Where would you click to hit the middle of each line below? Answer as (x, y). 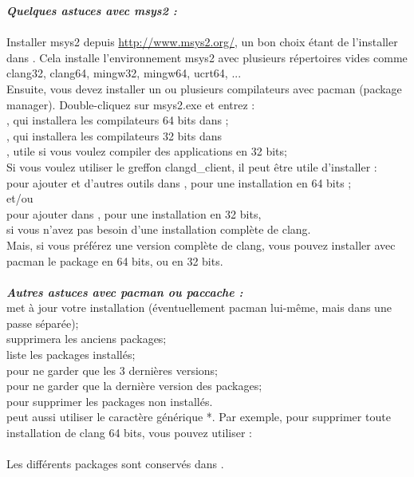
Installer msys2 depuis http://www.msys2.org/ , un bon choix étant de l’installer (202, 42)
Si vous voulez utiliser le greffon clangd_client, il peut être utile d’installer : (192, 166)
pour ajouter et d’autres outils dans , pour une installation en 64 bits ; (179, 182)
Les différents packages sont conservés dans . (115, 464)
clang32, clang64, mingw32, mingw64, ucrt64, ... (124, 73)
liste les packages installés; (71, 355)
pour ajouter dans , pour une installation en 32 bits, (134, 213)
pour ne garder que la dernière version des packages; (134, 386)
